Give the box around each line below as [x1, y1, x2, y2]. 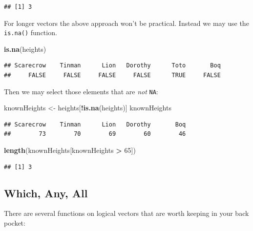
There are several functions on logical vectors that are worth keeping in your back [4, 208, 249, 218]
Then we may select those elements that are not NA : [4, 86, 158, 96]
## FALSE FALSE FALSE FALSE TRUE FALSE [4, 72, 221, 79]
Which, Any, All [4, 185, 88, 200]
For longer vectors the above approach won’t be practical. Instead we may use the [4, 18, 249, 28]
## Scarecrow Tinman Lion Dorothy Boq [4, 121, 186, 128]
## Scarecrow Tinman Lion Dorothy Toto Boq [4, 62, 221, 69]
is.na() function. [4, 27, 57, 38]
